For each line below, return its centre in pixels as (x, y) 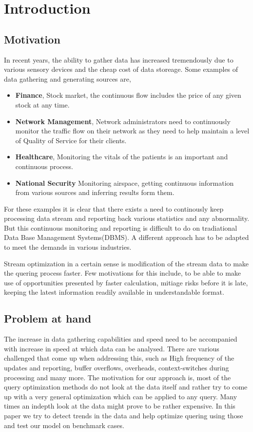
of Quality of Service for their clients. (71, 140)
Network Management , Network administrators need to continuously (123, 121)
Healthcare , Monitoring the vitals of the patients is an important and (122, 157)
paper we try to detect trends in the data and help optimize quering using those (124, 415)
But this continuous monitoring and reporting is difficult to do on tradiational (121, 227)
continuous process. (44, 166)
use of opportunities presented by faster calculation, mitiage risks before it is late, (126, 282)
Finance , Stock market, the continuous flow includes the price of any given (128, 95)
